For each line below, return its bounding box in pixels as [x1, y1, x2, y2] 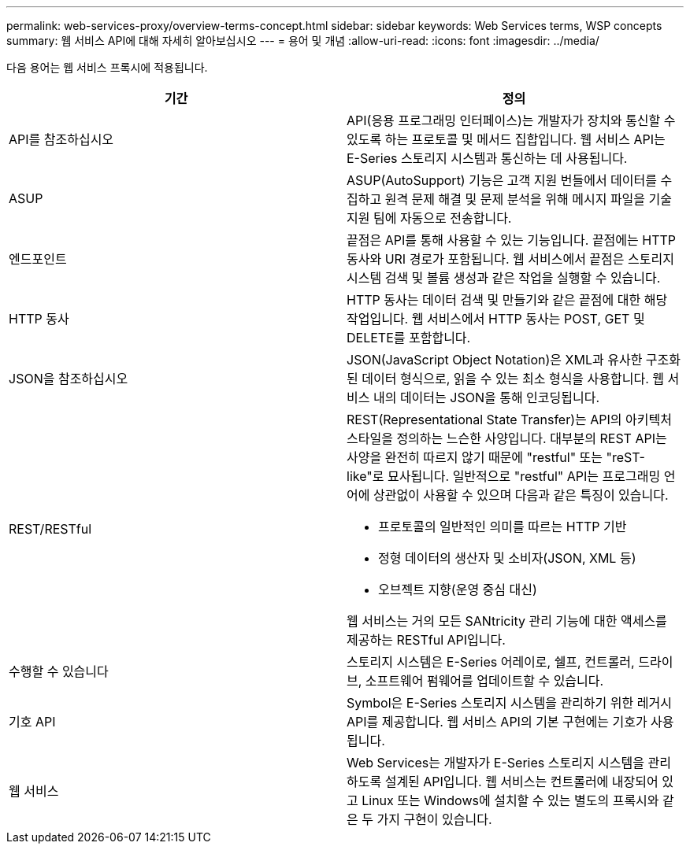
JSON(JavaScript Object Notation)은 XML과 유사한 [347, 352, 643, 368]
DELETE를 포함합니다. [347, 330, 471, 346]
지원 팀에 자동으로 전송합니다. [347, 210, 512, 226]
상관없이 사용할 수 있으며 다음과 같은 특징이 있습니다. [373, 487, 669, 503]
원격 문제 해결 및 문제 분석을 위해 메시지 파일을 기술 [384, 191, 673, 207]
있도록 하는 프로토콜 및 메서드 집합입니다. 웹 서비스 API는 [347, 131, 666, 147]
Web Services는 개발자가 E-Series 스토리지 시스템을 [347, 755, 644, 771]
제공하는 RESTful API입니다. [347, 632, 506, 648]
